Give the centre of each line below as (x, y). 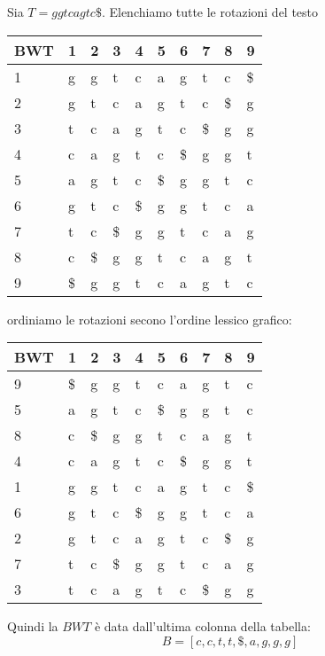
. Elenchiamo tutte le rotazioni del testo (210, 12)
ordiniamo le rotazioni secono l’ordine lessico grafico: (150, 319)
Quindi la (33, 626)
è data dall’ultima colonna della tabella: (202, 626)
